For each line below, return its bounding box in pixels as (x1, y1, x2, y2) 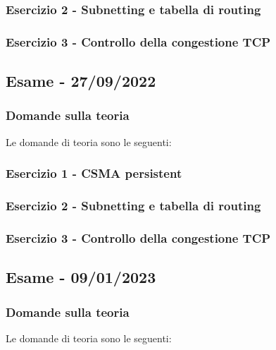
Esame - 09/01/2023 (6, 266, 156, 288)
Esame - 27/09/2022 (6, 70, 156, 92)
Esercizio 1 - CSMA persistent (6, 164, 182, 182)
